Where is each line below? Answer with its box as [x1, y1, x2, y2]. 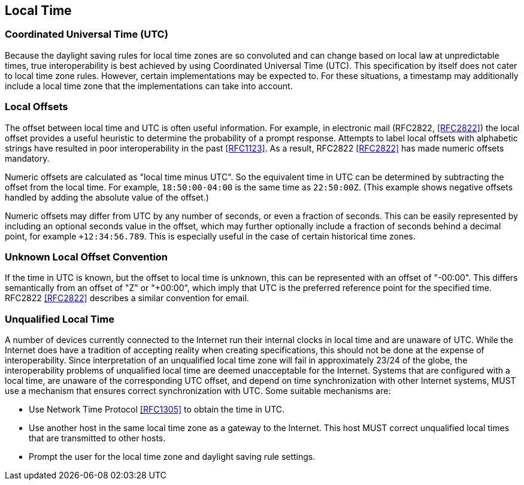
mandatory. [5, 153, 50, 163]
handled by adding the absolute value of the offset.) [5, 192, 209, 202]
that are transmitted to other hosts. [29, 433, 166, 444]
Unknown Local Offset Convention [5, 250, 168, 263]
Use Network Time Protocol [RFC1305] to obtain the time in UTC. [29, 404, 285, 415]
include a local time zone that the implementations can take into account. [5, 80, 293, 91]
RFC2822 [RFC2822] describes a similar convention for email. [5, 293, 249, 304]
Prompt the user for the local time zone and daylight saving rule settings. [29, 451, 316, 462]
